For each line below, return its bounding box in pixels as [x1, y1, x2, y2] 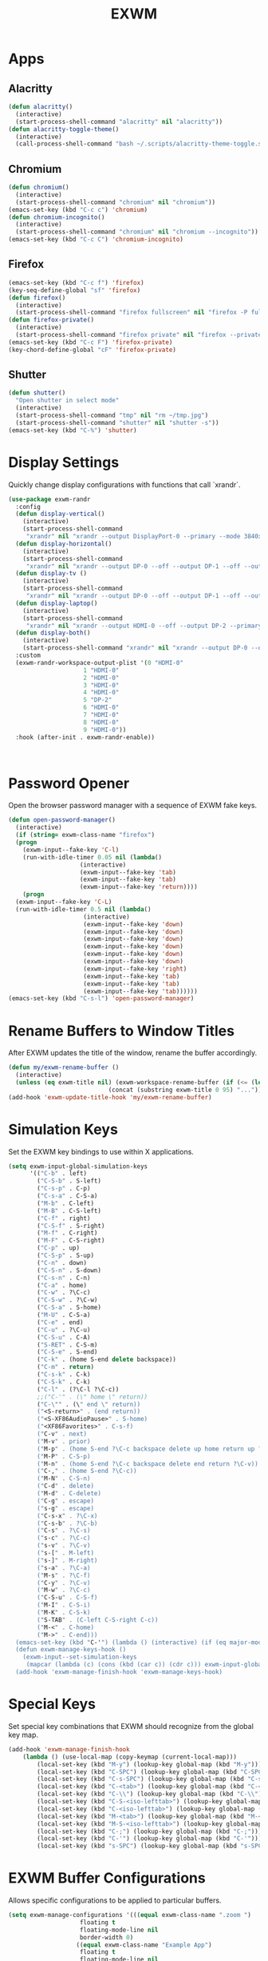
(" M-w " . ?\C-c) [37, 1586, 91, 1595]
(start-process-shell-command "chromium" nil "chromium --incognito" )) [15, 228, 259, 236]
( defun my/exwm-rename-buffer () [8, 1063, 120, 1072]
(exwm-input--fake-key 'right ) [83, 965, 187, 973]
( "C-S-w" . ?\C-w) [37, 1296, 98, 1304]
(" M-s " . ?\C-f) [37, 1571, 91, 1579]
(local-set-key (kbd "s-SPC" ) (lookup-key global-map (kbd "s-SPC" [37, 1842, 266, 1851]
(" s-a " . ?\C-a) [37, 1563, 91, 1572]
